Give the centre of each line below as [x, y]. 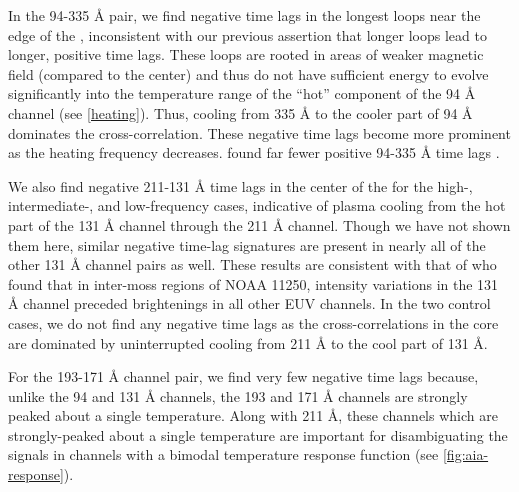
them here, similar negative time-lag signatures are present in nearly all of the [247, 244]
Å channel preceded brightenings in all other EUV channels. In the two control [249, 303]
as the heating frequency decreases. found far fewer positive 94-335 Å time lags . [254, 152]
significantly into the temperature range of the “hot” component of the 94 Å [242, 93]
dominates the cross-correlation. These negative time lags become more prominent [259, 132]
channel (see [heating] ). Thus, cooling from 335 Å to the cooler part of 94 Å [240, 112]
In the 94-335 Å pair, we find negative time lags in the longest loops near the [244, 15]
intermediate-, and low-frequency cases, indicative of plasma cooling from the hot [257, 205]
